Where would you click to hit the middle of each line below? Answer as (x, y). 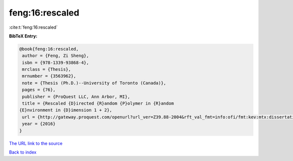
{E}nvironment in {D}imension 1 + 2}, (66, 110)
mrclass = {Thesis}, (47, 70)
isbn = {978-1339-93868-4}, (56, 63)
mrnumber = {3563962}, (49, 76)
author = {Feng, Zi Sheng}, (56, 56)
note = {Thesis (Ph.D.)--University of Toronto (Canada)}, (94, 83)
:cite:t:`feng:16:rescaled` (33, 27)
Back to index (23, 152)
